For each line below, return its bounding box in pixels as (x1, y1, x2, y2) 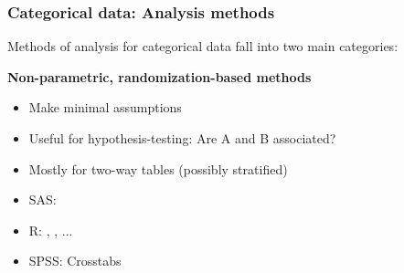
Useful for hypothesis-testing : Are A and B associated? (28, 129, 336, 147)
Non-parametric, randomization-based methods (7, 67, 312, 86)
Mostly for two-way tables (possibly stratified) (28, 159, 288, 178)
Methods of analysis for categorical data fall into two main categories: (7, 37, 399, 56)
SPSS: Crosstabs (28, 251, 122, 270)
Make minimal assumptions (28, 98, 182, 117)
